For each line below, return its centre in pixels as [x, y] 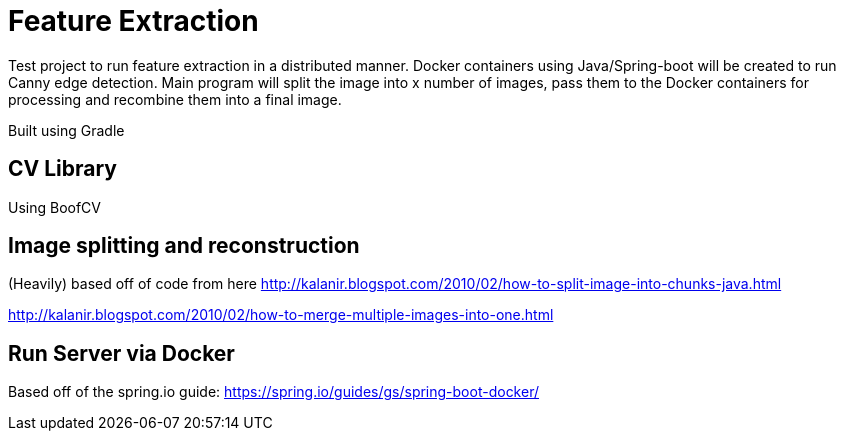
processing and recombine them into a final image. [175, 99]
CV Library [62, 169]
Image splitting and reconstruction [184, 246]
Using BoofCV [55, 207]
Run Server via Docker [121, 353]
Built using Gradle [66, 130]
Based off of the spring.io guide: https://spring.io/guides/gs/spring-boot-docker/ [273, 392]
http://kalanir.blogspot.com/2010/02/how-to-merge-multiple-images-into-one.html [281, 315]
